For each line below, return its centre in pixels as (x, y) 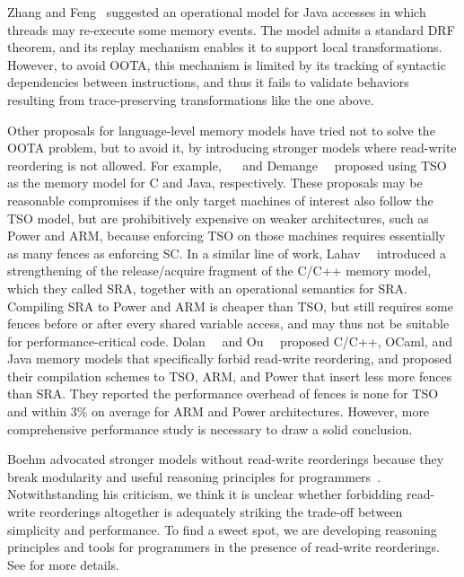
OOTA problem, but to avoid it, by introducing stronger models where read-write (232, 148)
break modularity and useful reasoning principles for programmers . (194, 476)
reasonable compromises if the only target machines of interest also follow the (220, 200)
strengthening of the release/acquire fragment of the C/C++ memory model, (219, 271)
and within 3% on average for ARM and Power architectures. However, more (219, 411)
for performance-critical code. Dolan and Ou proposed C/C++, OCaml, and (230, 341)
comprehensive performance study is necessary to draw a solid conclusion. (210, 428)
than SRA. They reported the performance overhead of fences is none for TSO (223, 393)
